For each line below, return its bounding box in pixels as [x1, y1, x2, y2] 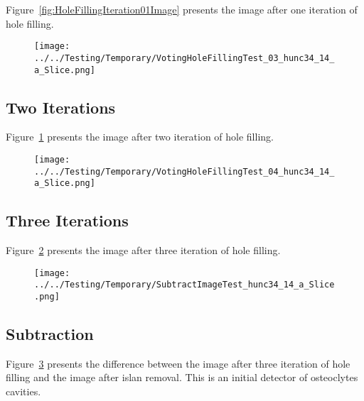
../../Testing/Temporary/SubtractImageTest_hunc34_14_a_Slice [34, 280, 335, 290]
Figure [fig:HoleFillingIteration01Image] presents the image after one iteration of [6, 2, 358, 16]
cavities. [6, 384, 41, 399]
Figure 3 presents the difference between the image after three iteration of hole [6, 356, 350, 370]
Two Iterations [6, 96, 116, 118]
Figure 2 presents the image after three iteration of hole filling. [6, 243, 281, 258]
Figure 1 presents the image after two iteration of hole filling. [6, 129, 274, 144]
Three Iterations [6, 209, 129, 231]
